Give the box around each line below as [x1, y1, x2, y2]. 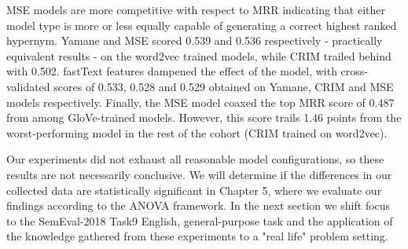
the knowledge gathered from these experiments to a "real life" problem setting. [6, 228, 388, 244]
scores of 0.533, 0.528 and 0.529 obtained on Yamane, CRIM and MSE [53, 78, 394, 94]
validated [6, 78, 50, 94]
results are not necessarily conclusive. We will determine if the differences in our [6, 166, 392, 182]
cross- [340, 63, 369, 79]
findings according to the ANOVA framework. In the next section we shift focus [6, 197, 391, 214]
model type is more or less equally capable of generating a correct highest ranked [6, 16, 397, 33]
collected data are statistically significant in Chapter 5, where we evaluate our [6, 181, 382, 198]
